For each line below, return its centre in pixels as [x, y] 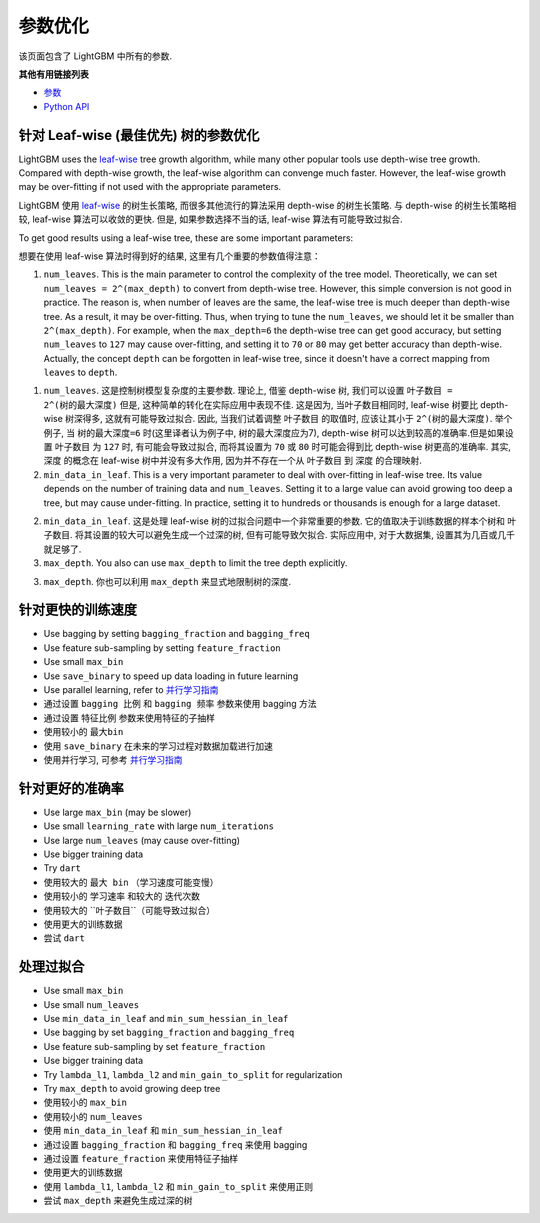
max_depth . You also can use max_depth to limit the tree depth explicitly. [195, 563]
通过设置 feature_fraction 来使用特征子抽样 [141, 1158]
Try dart [62, 868]
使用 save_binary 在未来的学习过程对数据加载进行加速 [158, 746]
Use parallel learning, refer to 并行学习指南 [131, 690]
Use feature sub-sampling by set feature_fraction [154, 1046]
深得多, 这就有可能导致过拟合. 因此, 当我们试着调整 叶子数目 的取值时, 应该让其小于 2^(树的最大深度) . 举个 [293, 419]
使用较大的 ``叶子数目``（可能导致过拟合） [129, 910]
